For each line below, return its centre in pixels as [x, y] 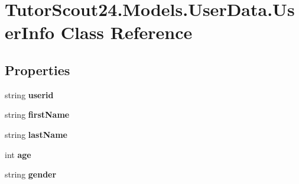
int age [18, 154]
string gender [31, 174]
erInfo [30, 32]
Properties [38, 70]
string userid [29, 94]
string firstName [37, 114]
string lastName [36, 134]
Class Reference [126, 32]
